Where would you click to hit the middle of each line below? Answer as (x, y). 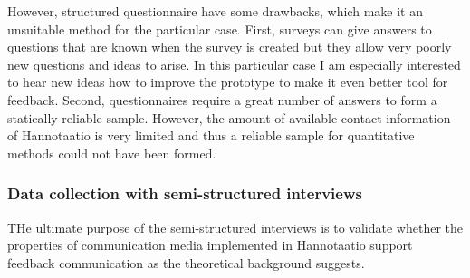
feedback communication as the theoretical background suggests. (186, 262)
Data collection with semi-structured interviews (185, 193)
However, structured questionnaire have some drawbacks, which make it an (215, 11)
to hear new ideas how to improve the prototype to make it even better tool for (228, 82)
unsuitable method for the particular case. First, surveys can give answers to (220, 29)
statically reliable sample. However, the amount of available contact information (229, 117)
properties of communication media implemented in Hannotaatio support (210, 245)
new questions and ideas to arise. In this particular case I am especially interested (234, 64)
